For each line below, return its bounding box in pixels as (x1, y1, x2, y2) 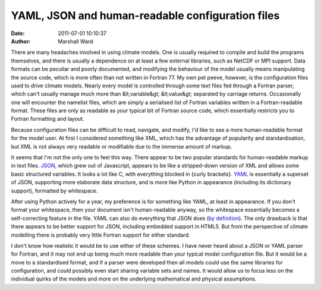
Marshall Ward (58, 37, 93, 45)
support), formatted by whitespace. (11, 187, 98, 194)
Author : (11, 37, 31, 45)
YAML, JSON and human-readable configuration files (11, 9, 280, 22)
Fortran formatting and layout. (11, 115, 84, 122)
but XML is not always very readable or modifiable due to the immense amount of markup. (11, 143, 232, 150)
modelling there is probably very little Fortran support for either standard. (11, 231, 190, 238)
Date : (11, 30, 25, 37)
